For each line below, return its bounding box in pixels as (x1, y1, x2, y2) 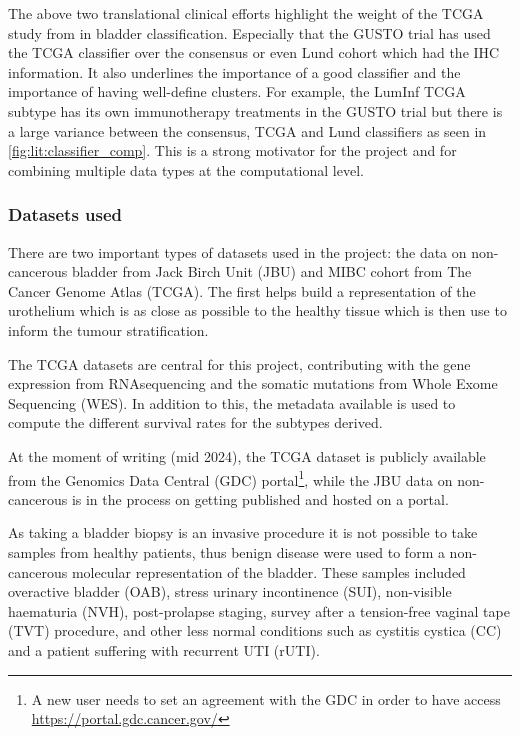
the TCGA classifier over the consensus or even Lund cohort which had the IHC (8, 42, 500, 63)
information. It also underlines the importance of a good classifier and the (8, 61, 461, 82)
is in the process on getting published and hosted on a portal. (71, 488, 449, 509)
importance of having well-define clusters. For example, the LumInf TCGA (8, 81, 466, 102)
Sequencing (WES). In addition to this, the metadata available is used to (8, 392, 456, 413)
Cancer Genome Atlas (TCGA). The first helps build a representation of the (8, 280, 476, 301)
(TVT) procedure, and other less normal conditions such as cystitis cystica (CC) (8, 620, 502, 641)
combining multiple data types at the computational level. (8, 159, 364, 180)
